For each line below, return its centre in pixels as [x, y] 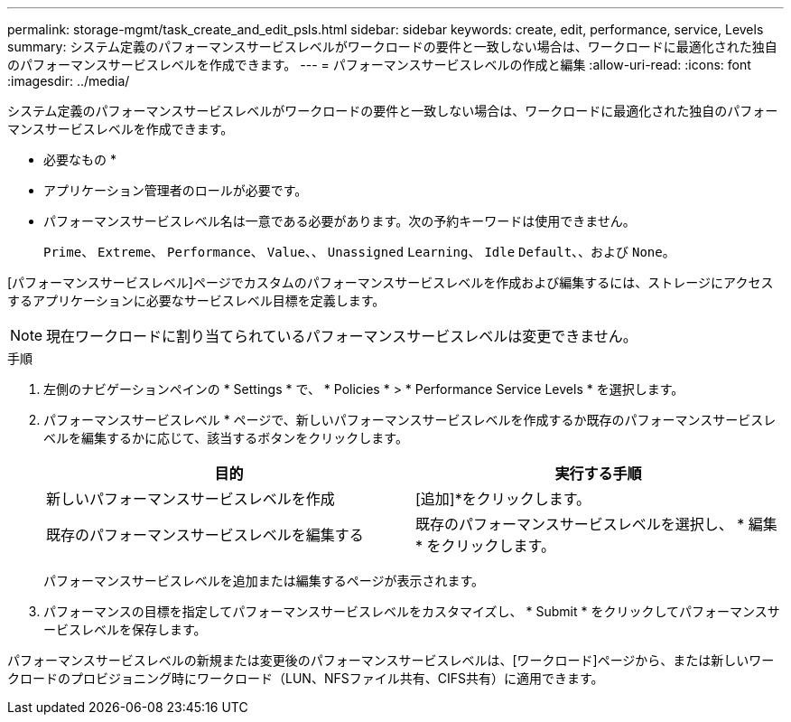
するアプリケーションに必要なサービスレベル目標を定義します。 [196, 300]
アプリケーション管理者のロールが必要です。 [176, 190]
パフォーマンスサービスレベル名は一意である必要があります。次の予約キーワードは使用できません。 [340, 221]
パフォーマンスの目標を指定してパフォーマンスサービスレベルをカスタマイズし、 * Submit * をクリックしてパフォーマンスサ [412, 611]
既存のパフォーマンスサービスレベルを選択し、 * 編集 [596, 524]
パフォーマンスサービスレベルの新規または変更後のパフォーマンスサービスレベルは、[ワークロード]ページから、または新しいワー [391, 660]
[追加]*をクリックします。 [503, 499]
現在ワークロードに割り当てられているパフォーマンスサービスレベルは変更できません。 [342, 336]
